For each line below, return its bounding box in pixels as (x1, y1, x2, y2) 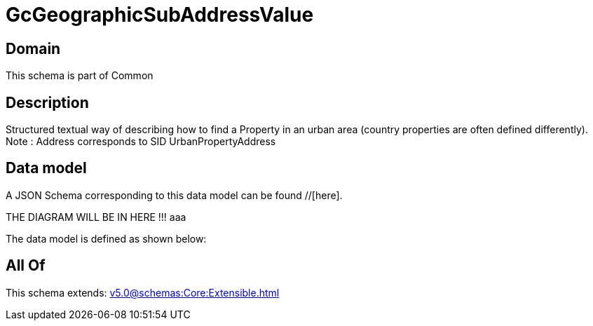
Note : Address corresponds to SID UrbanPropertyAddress (6, 135, 276, 148)
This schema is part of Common (6, 69, 154, 82)
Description (6, 93, 89, 111)
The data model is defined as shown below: (6, 232, 207, 245)
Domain (6, 39, 61, 57)
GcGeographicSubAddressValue (6, 3, 314, 27)
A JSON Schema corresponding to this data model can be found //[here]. (6, 189, 343, 201)
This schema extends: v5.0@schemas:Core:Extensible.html (6, 286, 280, 299)
